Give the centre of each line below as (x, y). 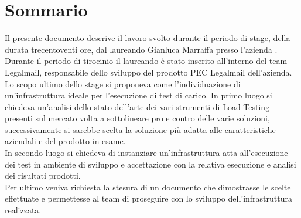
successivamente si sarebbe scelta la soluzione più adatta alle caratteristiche (140, 129)
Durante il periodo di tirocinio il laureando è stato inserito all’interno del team (146, 61)
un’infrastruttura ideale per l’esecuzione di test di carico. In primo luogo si (138, 95)
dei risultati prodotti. (43, 176)
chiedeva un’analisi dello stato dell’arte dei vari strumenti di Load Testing (137, 106)
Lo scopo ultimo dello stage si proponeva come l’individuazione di (123, 84)
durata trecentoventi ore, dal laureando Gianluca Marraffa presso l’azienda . (141, 49)
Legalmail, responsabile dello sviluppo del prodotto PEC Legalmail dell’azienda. (148, 72)
